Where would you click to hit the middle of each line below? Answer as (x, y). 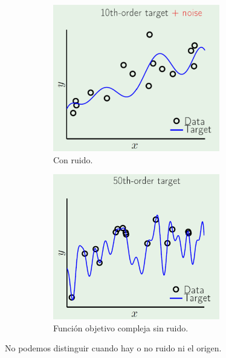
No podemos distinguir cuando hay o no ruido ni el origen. (113, 348)
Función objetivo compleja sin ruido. (121, 327)
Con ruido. (73, 159)
